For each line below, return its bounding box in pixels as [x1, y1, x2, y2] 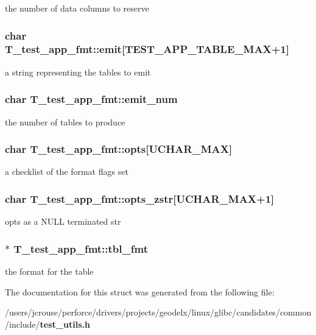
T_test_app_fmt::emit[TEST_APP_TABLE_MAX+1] [5, 41, 290, 57]
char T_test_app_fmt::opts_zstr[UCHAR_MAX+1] [5, 191, 275, 206]
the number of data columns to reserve [5, 2, 149, 14]
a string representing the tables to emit [5, 65, 151, 78]
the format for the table [5, 264, 94, 277]
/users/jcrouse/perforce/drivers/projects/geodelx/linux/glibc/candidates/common [5, 306, 312, 319]
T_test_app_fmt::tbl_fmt [13, 241, 148, 256]
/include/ [5, 317, 40, 330]
